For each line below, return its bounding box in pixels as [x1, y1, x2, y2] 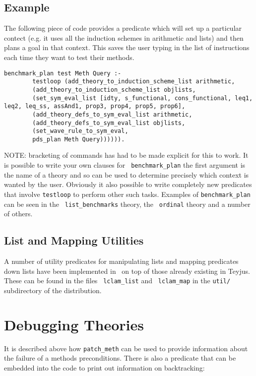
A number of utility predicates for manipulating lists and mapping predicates [4, 256, 239, 266]
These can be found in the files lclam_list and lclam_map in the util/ [4, 275, 231, 286]
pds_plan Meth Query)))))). [32, 135, 125, 143]
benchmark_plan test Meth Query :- [4, 69, 122, 77]
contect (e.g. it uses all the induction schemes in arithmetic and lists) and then [4, 32, 244, 43]
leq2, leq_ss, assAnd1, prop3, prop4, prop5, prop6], [4, 103, 186, 110]
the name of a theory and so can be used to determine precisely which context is [4, 169, 249, 180]
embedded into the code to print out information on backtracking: [4, 362, 205, 373]
